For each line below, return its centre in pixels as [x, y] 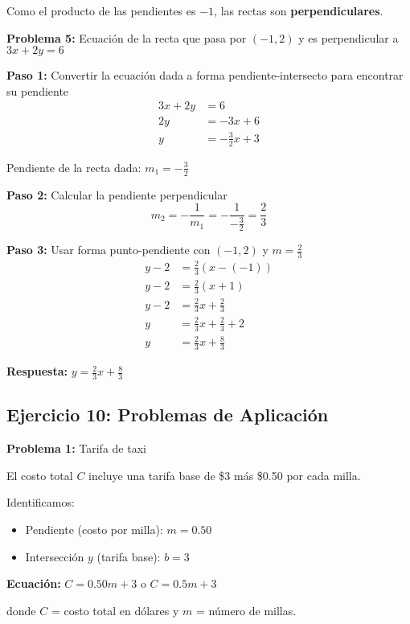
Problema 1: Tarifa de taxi [76, 448]
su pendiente [38, 90]
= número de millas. [246, 610]
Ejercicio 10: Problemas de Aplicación [168, 415]
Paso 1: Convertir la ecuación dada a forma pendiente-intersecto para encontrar [205, 75]
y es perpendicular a [348, 37]
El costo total [40, 475]
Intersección [55, 556]
